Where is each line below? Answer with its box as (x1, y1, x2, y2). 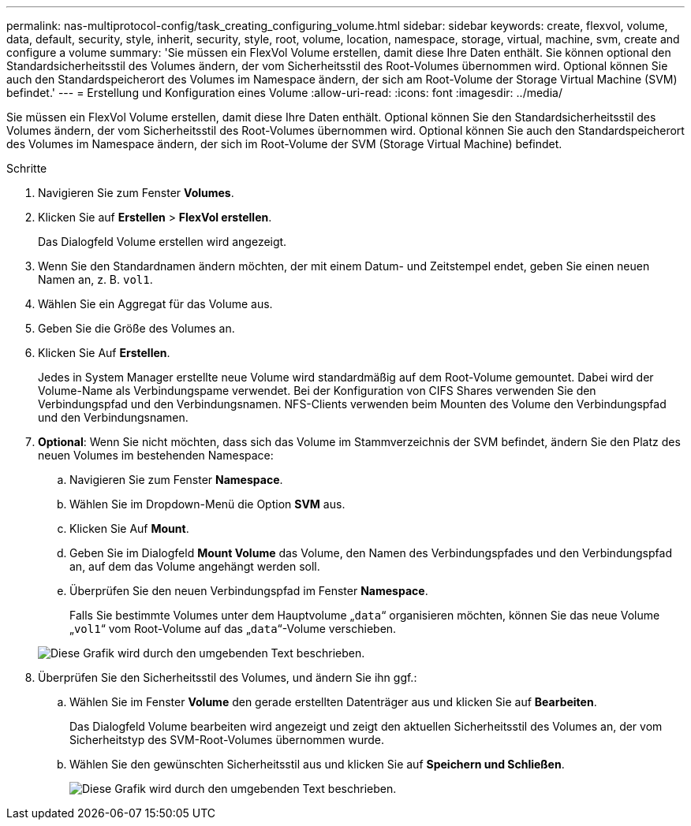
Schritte (6, 162, 47, 175)
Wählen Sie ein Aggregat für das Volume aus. (38, 297, 273, 311)
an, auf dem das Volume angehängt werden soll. (69, 560, 320, 573)
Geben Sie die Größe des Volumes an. (38, 322, 235, 335)
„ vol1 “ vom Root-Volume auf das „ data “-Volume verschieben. (69, 622, 397, 635)
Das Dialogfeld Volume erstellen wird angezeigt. (38, 235, 287, 248)
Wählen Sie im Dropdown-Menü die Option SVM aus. (69, 497, 345, 511)
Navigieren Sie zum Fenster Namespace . (69, 473, 283, 486)
